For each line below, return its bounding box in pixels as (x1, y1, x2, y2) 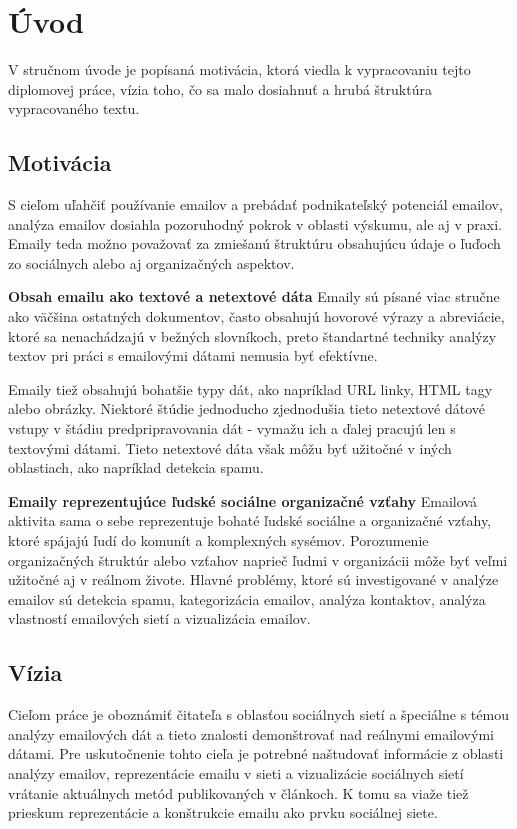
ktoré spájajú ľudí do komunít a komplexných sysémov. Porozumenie (8, 530, 429, 551)
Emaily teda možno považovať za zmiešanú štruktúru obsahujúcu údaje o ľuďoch (8, 233, 501, 254)
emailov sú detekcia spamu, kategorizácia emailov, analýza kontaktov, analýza (8, 588, 486, 609)
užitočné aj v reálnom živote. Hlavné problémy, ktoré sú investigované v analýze (8, 569, 499, 590)
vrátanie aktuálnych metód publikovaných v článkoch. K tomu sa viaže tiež (8, 782, 469, 803)
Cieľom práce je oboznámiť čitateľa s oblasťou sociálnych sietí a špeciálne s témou (8, 704, 509, 725)
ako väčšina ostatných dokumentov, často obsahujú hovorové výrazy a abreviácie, (8, 306, 505, 327)
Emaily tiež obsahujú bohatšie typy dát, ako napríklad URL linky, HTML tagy (8, 378, 493, 399)
